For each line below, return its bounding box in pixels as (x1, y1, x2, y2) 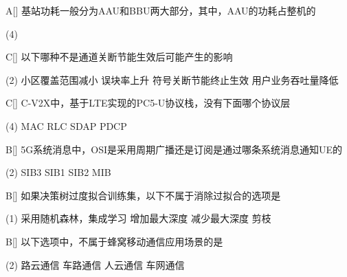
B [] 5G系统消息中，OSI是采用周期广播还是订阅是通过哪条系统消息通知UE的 (5, 142, 343, 156)
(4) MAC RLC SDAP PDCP (5, 118, 127, 133)
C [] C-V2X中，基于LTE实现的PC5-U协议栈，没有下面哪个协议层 (5, 96, 291, 110)
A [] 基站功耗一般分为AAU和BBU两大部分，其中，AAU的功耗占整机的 (5, 3, 316, 17)
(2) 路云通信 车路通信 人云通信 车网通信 (5, 257, 185, 272)
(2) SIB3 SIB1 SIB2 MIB (5, 165, 111, 179)
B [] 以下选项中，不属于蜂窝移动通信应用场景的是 (5, 234, 223, 248)
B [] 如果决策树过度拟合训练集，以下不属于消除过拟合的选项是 (5, 188, 281, 202)
